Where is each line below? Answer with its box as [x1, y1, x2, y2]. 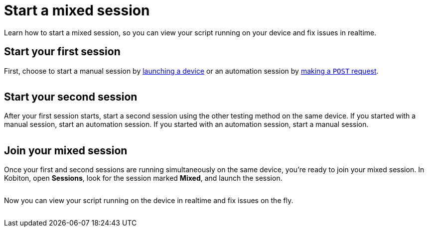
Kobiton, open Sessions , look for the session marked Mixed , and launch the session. [4, 174, 283, 183]
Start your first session [4, 45, 121, 58]
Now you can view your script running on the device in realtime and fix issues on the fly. [4, 196, 293, 205]
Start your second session [4, 91, 138, 104]
